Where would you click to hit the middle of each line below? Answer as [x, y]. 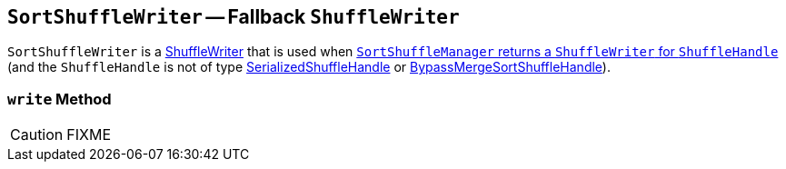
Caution [37, 135]
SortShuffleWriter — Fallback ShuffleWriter [234, 17]
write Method [60, 99]
